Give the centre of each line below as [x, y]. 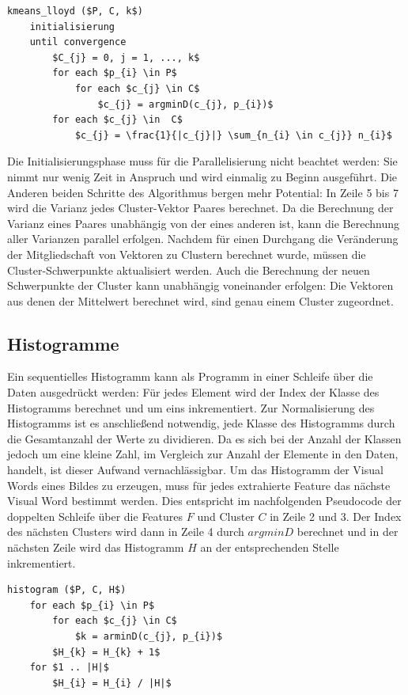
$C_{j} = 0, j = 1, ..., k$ [126, 57]
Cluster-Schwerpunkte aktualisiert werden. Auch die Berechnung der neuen [189, 270]
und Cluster [226, 516]
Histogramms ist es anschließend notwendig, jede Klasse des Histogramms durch [201, 423]
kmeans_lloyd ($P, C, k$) [75, 11]
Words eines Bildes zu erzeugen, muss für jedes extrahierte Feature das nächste [199, 485]
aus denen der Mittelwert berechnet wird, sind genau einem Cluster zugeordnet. [200, 300]
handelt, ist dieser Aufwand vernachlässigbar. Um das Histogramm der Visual [195, 470]
